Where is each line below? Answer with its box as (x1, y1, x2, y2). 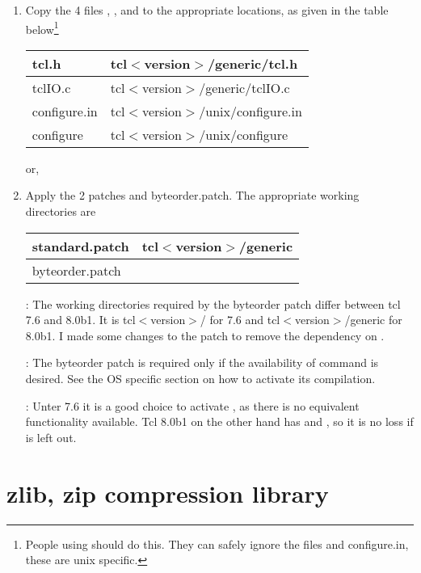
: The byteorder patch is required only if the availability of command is (25, 354, 379, 371)
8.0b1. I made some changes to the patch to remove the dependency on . (25, 327, 385, 343)
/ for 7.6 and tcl (200, 311, 280, 328)
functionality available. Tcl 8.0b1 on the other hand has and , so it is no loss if (25, 413, 414, 430)
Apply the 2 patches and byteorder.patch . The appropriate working (25, 187, 360, 204)
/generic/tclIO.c (199, 78, 290, 97)
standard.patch (32, 236, 129, 255)
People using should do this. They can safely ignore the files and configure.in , (25, 535, 409, 552)
